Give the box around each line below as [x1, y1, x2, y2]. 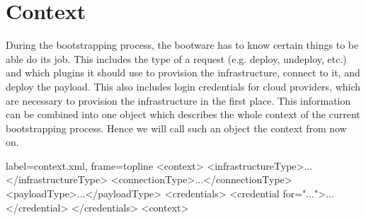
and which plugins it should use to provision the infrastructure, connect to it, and [6, 65, 360, 80]
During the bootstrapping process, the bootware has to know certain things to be [6, 37, 359, 52]
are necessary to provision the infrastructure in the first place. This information [6, 93, 351, 108]
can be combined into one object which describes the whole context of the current [6, 107, 360, 122]
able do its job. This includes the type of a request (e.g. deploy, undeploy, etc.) [6, 51, 347, 66]
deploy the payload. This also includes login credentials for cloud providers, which [6, 79, 361, 93]
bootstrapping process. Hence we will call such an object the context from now [6, 120, 347, 135]
